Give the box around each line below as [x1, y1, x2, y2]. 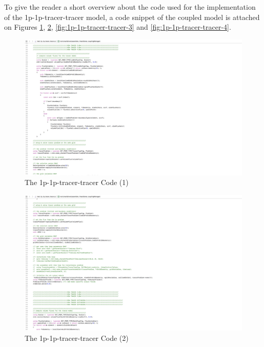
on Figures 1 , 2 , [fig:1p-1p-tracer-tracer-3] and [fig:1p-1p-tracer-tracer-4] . [4, 22, 231, 32]
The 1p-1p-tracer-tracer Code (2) [25, 332, 129, 343]
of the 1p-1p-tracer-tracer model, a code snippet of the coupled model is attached [4, 11, 260, 22]
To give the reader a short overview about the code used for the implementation [4, 2, 256, 12]
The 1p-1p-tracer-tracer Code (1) [25, 177, 129, 188]
